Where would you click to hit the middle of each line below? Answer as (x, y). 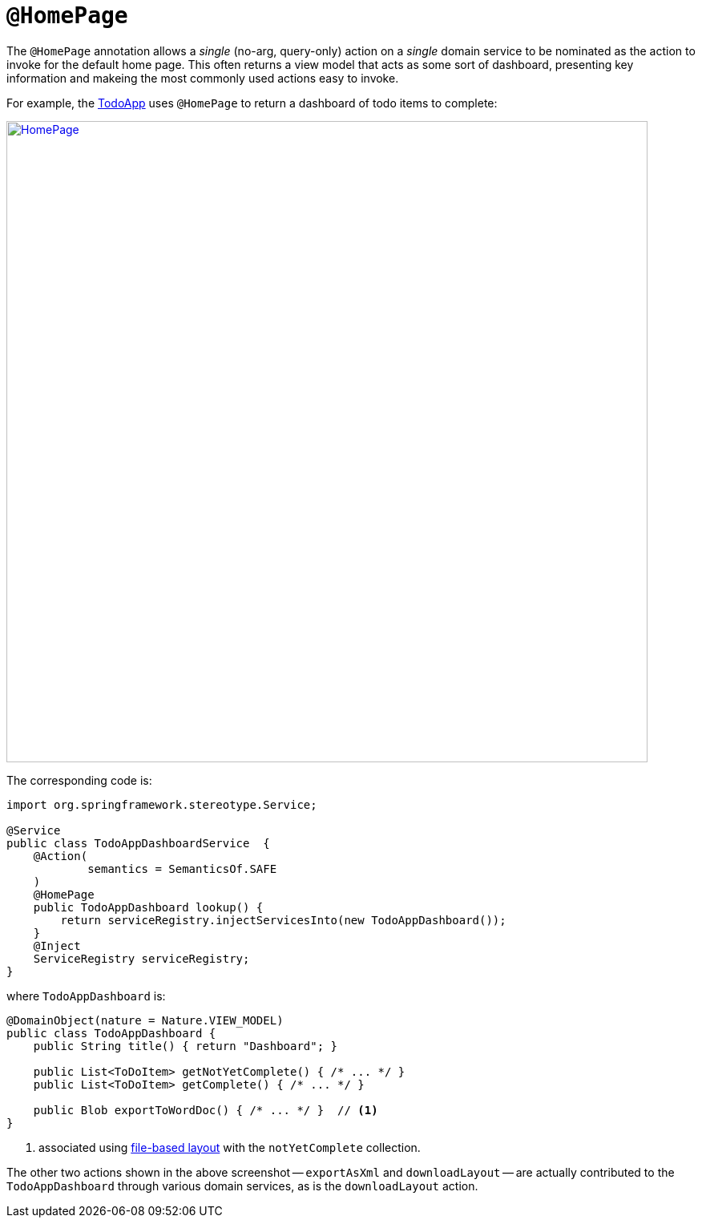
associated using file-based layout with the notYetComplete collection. (230, 1147)
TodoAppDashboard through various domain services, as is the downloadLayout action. (242, 1186)
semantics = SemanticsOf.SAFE (182, 869)
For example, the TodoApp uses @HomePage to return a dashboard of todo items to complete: (252, 103)
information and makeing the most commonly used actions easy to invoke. (203, 78)
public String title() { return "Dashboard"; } (186, 1046)
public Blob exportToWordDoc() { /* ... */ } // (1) (206, 1110)
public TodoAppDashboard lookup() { (148, 907)
